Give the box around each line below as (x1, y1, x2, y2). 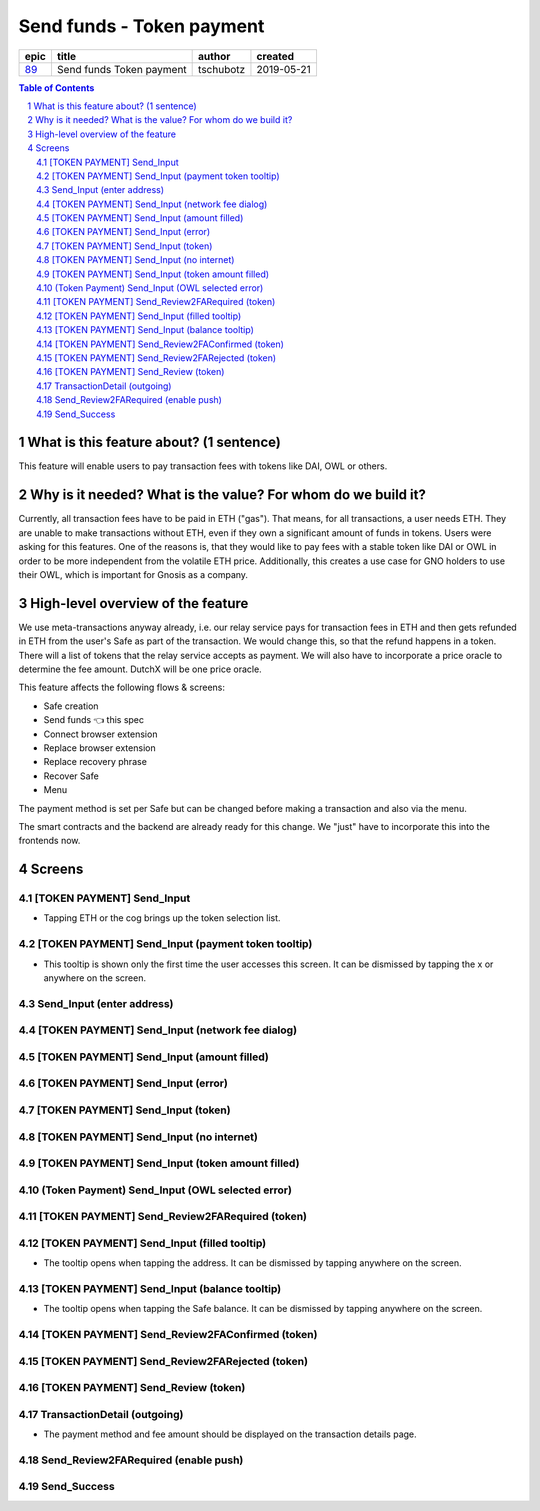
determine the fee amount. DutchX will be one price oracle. (18, 663, 262, 675)
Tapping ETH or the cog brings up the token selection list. (43, 912, 281, 924)
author (198, 49, 231, 63)
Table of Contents (18, 81, 95, 94)
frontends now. (18, 835, 81, 847)
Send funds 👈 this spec (43, 714, 145, 726)
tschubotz (198, 62, 246, 76)
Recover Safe (43, 770, 99, 782)
